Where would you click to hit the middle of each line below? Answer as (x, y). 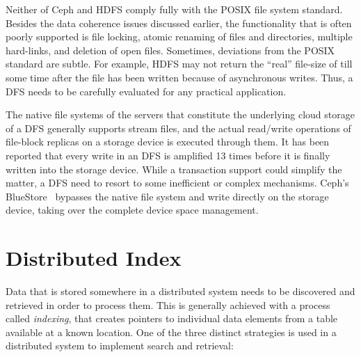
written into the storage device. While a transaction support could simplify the (174, 169)
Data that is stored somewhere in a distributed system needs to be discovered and (180, 291)
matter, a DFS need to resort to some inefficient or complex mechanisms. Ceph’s (177, 183)
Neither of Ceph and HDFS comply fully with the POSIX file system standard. (174, 9)
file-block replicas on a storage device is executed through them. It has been (168, 142)
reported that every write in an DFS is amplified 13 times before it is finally (168, 155)
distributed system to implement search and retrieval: (120, 346)
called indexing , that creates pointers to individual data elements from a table (172, 318)
